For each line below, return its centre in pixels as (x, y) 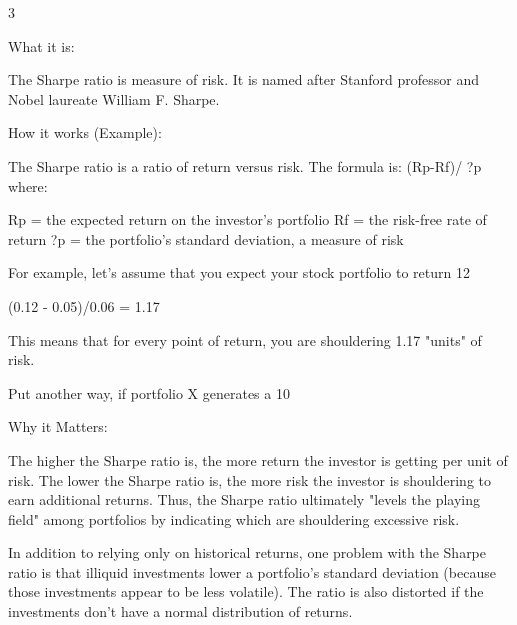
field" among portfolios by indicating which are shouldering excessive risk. (234, 518)
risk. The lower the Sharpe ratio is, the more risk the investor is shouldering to (249, 479)
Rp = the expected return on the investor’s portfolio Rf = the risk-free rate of (247, 219)
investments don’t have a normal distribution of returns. (180, 611)
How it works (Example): (85, 132)
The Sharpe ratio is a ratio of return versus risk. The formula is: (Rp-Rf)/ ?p (245, 165)
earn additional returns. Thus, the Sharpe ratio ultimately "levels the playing (244, 499)
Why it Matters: (58, 426)
